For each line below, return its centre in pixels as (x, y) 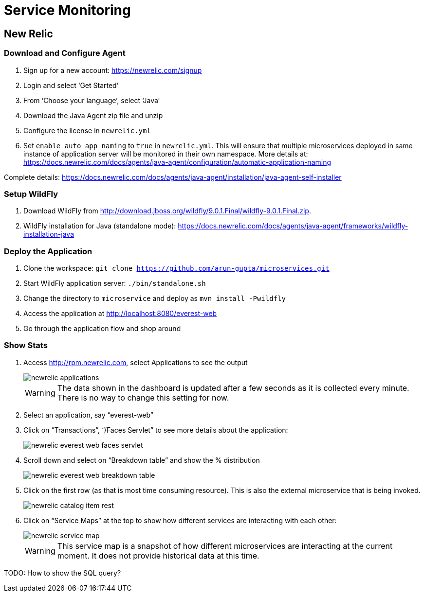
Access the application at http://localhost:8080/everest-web (120, 314)
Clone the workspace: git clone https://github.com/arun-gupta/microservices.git (176, 268)
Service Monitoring (67, 10)
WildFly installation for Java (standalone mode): (100, 226)
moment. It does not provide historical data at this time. (158, 555)
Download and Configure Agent (65, 53)
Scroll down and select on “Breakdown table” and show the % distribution (142, 460)
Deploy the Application (48, 251)
